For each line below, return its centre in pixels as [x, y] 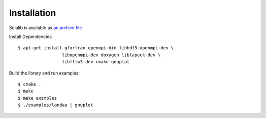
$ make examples [37, 98]
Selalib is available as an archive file [46, 28]
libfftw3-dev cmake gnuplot [96, 62]
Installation [33, 13]
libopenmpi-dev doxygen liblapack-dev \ [111, 55]
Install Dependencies [30, 37]
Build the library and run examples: [45, 73]
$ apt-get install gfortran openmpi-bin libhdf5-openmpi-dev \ [96, 48]
